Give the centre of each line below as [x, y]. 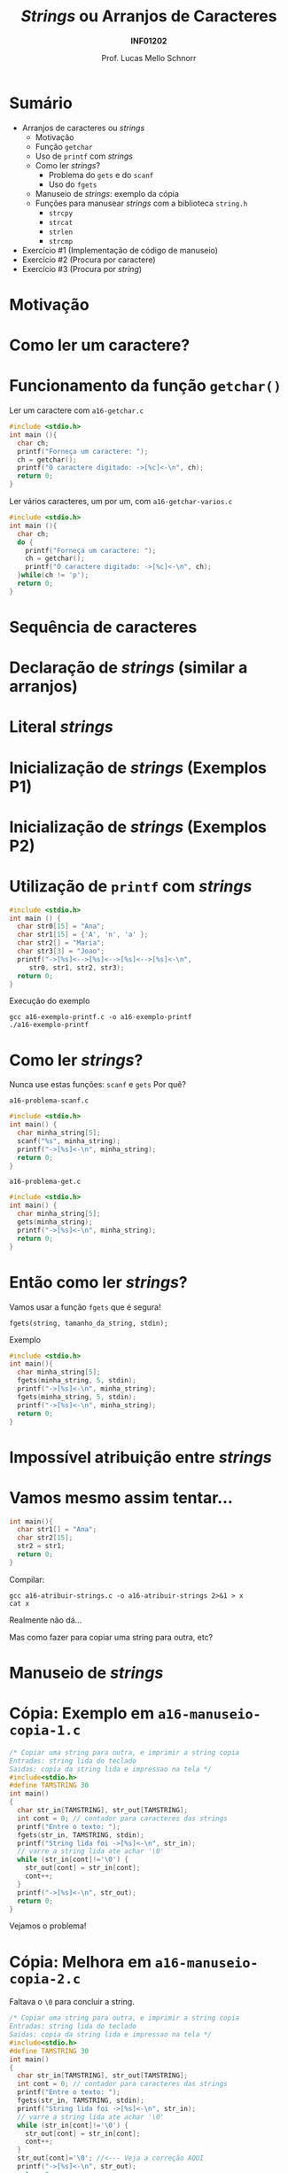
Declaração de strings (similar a [128, 668]
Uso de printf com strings [84, 156]
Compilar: [27, 1579]
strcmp [61, 241]
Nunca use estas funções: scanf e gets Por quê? [97, 1085]
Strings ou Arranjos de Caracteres [149, 16]
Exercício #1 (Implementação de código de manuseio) [120, 250]
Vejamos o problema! [48, 1926]
